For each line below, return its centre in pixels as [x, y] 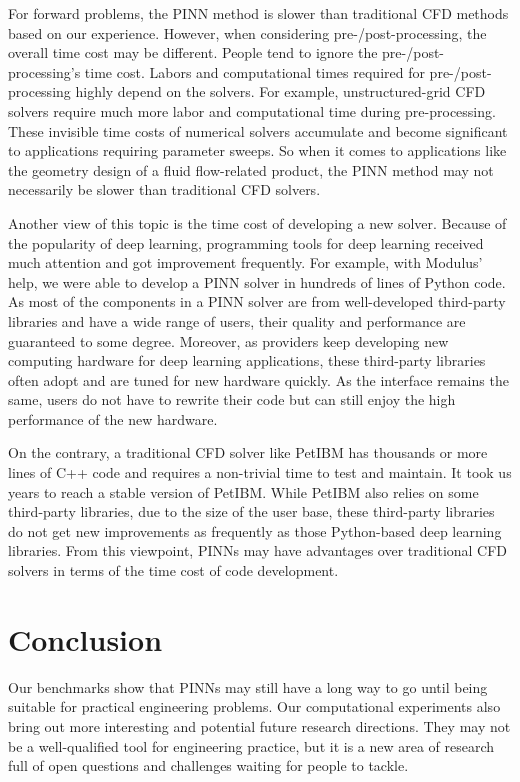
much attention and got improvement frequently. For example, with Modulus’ [245, 262]
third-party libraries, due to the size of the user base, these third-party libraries [251, 511]
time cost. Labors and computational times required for [254, 71]
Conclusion [85, 638]
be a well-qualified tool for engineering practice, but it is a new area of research [251, 745]
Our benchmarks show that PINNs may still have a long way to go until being [248, 686]
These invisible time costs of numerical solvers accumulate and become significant [258, 130]
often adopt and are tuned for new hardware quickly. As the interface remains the [258, 379]
